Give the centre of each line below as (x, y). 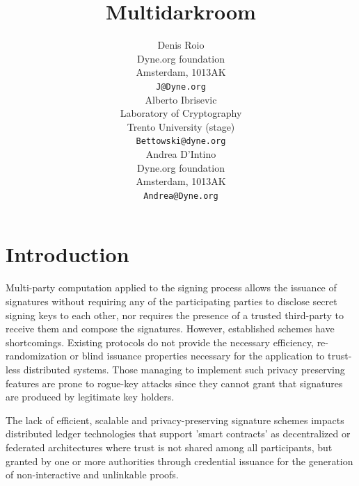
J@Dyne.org (181, 87)
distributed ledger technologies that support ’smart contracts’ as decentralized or (178, 434)
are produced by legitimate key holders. (90, 397)
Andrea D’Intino (181, 154)
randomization (36, 356)
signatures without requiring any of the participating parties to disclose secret (171, 301)
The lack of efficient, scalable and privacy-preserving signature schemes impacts (175, 420)
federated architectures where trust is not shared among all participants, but (169, 447)
